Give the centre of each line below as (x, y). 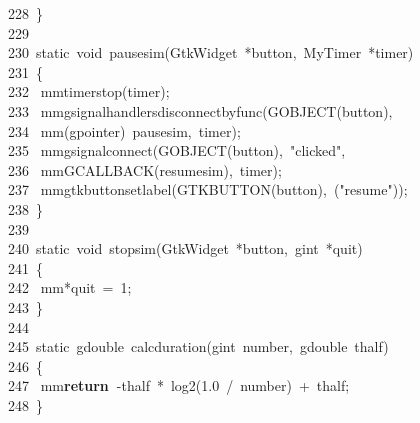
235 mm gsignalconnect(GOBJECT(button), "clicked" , (176, 150)
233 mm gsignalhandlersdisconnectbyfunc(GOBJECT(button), (200, 110)
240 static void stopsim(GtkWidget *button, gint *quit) (185, 248)
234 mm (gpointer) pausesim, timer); (124, 130)
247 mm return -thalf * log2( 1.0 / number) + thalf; (178, 385)
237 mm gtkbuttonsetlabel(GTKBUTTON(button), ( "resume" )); (207, 189)
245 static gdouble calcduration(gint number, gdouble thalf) (198, 346)
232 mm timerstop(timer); (88, 91)
